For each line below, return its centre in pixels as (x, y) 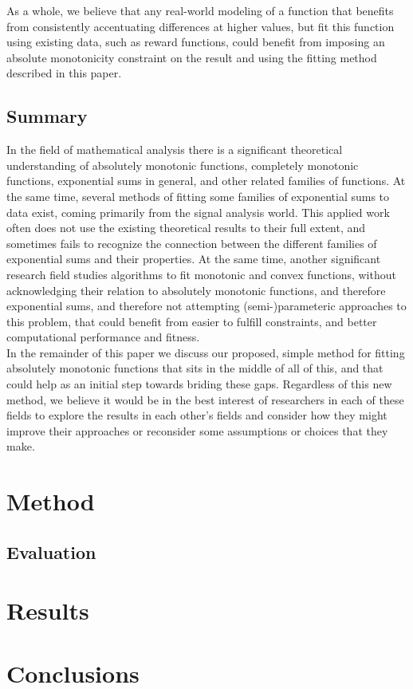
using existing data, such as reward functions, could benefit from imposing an (196, 42)
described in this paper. (64, 73)
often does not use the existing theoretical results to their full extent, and (186, 228)
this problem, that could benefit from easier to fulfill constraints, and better (192, 321)
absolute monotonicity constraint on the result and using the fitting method (192, 57)
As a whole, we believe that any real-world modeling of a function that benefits (200, 10)
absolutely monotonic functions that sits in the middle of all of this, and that (195, 368)
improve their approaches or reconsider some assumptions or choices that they (197, 430)
